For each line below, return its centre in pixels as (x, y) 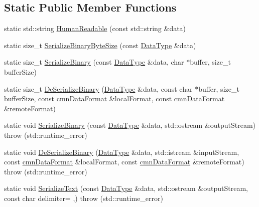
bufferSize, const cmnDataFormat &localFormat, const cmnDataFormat (114, 98)
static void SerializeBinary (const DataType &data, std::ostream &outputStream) (130, 125)
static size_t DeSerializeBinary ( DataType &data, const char (98, 88)
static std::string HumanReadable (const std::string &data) (95, 28)
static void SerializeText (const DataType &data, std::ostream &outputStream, (126, 188)
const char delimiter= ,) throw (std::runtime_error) (84, 198)
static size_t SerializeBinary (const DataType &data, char (94, 62)
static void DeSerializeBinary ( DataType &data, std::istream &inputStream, (122, 152)
